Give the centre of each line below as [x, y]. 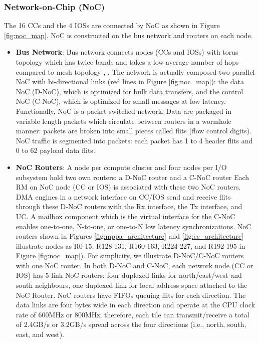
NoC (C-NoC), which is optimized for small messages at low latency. [121, 101]
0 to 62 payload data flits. [55, 150]
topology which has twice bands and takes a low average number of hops [127, 62]
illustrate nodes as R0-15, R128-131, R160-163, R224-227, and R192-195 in [131, 245]
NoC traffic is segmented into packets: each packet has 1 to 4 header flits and [134, 140]
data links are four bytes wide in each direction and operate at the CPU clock [136, 305]
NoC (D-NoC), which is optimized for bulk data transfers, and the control [129, 91]
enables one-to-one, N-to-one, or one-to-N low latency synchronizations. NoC [134, 226]
